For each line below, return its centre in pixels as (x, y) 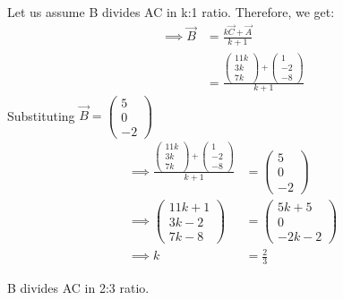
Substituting (41, 115)
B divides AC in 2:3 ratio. (78, 288)
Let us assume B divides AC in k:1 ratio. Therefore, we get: (171, 12)
